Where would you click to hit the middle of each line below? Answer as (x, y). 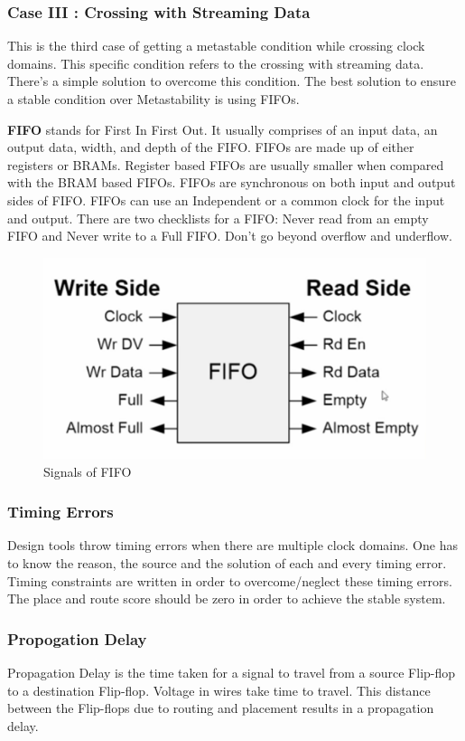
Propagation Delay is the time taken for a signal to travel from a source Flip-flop (232, 673)
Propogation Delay (77, 638)
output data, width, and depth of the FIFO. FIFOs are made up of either (211, 147)
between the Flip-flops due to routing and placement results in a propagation (221, 708)
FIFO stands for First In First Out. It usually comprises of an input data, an (223, 129)
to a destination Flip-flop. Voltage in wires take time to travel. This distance (219, 690)
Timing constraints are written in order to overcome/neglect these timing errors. (230, 580)
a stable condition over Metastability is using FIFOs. (153, 99)
